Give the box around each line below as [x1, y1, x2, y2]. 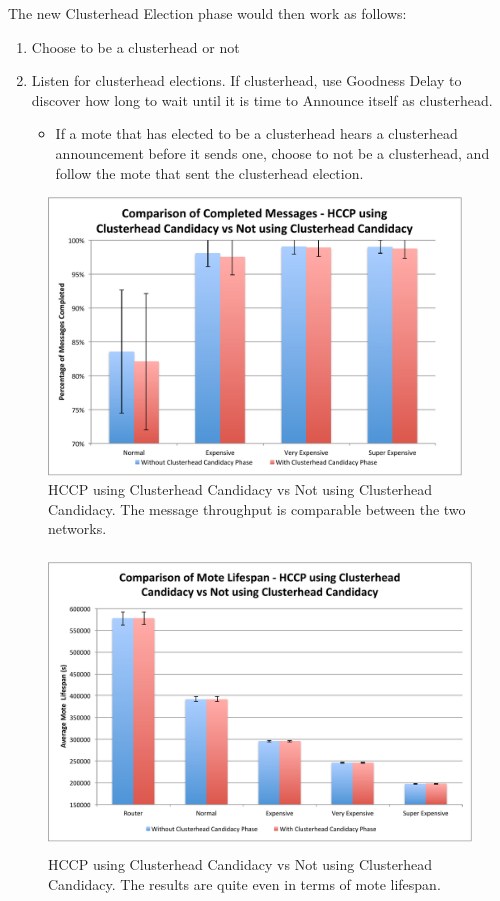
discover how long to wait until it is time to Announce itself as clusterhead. [31, 89, 493, 110]
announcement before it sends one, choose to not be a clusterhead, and [55, 142, 490, 163]
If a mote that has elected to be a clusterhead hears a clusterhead [55, 123, 458, 144]
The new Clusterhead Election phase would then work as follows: [8, 3, 407, 23]
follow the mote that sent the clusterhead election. [55, 162, 364, 183]
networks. [48, 518, 107, 539]
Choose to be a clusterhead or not [31, 36, 240, 57]
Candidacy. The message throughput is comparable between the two [48, 498, 466, 519]
